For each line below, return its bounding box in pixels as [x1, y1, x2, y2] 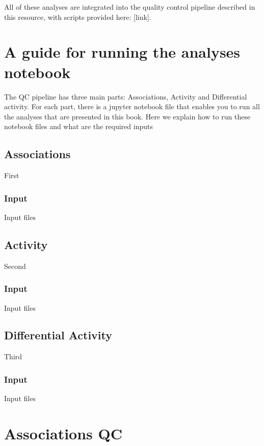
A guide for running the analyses [4, 41, 241, 62]
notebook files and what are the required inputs [4, 121, 153, 132]
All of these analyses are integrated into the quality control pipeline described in [4, 2, 255, 12]
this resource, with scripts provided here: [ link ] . [4, 11, 151, 22]
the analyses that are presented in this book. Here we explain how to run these [4, 111, 251, 121]
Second [4, 260, 26, 271]
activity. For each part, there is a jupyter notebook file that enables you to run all [4, 101, 260, 112]
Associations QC [4, 423, 122, 443]
